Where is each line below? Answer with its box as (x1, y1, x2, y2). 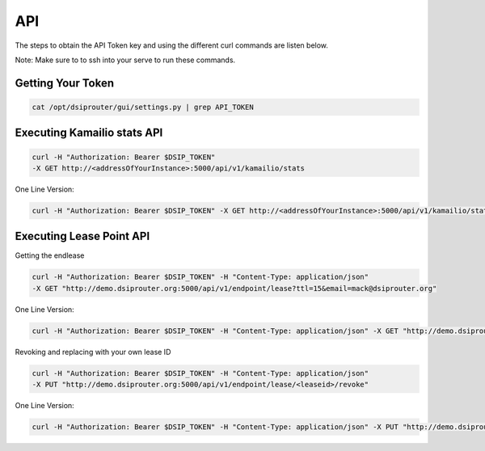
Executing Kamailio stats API (15, 126, 163, 140)
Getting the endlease (15, 251, 85, 260)
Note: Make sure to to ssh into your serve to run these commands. (15, 55, 236, 65)
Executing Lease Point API (15, 230, 150, 243)
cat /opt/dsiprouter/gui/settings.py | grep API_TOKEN (32, 102, 254, 112)
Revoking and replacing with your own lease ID (15, 347, 171, 356)
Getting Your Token (15, 76, 115, 90)
